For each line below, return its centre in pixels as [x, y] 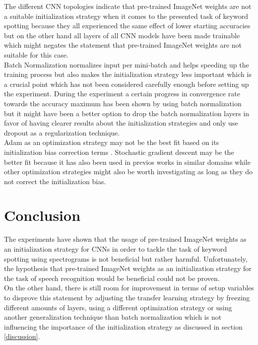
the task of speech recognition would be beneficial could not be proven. [112, 278]
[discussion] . [22, 336]
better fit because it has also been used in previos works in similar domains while [127, 162]
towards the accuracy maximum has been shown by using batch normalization [123, 103]
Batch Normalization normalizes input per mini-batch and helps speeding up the [127, 64]
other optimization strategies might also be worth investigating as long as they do [129, 172]
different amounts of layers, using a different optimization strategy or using [118, 307]
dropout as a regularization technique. [62, 132]
